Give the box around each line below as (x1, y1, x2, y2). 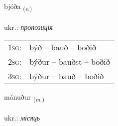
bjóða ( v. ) (4, 1, 32, 12)
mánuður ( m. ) (4, 92, 44, 104)
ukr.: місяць (4, 113, 40, 123)
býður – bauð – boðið (29, 70, 104, 82)
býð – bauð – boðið (29, 41, 97, 53)
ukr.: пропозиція (4, 21, 53, 32)
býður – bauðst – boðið (29, 56, 110, 68)
